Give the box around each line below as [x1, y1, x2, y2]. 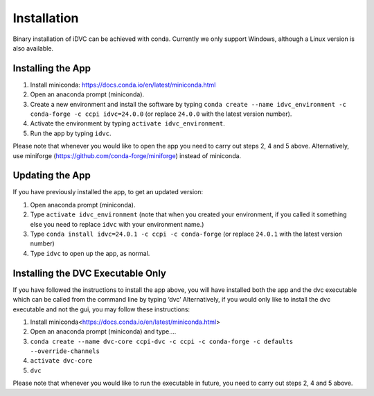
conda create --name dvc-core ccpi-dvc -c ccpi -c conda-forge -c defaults [30, 337, 294, 345]
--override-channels [30, 347, 100, 355]
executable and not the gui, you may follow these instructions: [12, 305, 190, 313]
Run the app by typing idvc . [30, 129, 112, 137]
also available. [12, 44, 54, 52]
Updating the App [12, 170, 91, 182]
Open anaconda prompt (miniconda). [30, 200, 136, 209]
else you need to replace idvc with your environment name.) [30, 220, 204, 228]
